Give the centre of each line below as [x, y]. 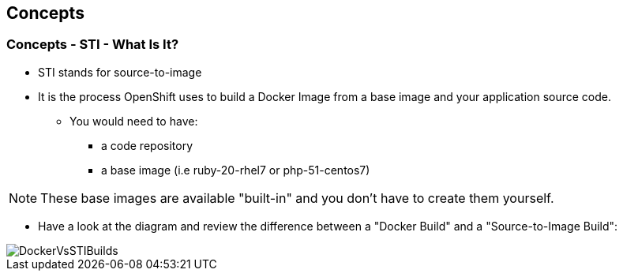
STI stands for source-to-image [120, 72]
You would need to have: [134, 121]
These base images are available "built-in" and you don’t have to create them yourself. [297, 198]
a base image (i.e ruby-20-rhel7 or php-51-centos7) [236, 170]
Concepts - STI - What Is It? [93, 45]
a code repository [147, 145]
